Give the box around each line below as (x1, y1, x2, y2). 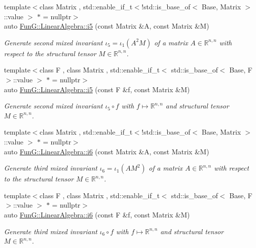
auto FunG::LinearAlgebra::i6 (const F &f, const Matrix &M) (4, 209, 190, 219)
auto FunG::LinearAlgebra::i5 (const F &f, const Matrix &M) (4, 84, 190, 94)
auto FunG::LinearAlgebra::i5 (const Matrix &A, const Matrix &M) (4, 21, 209, 31)
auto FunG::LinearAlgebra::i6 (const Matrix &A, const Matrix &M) (4, 146, 209, 156)
